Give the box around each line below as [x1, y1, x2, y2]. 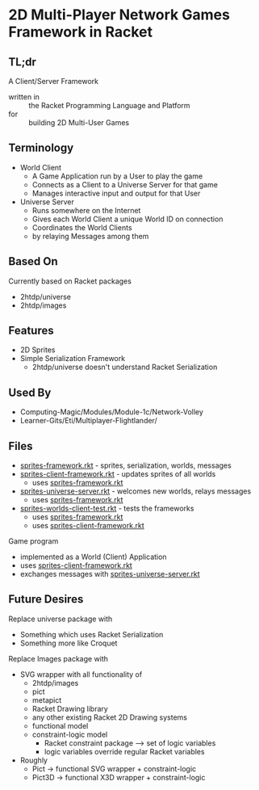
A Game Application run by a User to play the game [31, 171, 203, 181]
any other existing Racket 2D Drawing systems [31, 712, 188, 722]
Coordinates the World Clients [31, 222, 132, 232]
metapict [31, 695, 62, 704]
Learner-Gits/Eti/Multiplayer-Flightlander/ [19, 416, 157, 426]
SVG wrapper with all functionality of [19, 669, 143, 679]
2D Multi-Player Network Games [8, 6, 230, 24]
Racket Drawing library [31, 704, 109, 713]
